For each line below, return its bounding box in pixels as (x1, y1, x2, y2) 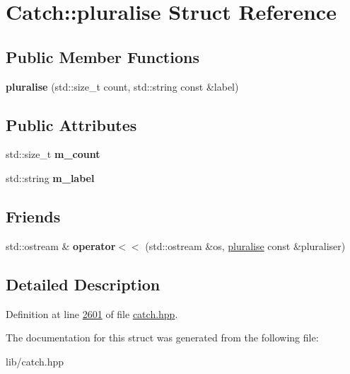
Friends (6, 205, 61, 227)
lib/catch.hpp (6, 353, 64, 368)
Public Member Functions (6, 45, 199, 67)
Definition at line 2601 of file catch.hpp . (6, 306, 178, 321)
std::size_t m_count (6, 147, 100, 161)
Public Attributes (6, 113, 137, 135)
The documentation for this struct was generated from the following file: (6, 330, 319, 345)
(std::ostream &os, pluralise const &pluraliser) (145, 238, 346, 253)
